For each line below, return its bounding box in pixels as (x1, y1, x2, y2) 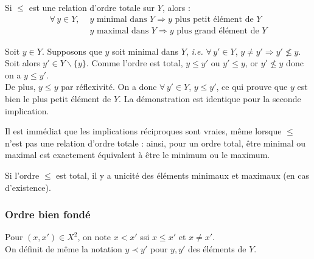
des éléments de (188, 243, 246, 255)
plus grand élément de (176, 26, 259, 35)
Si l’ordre (5, 169, 40, 181)
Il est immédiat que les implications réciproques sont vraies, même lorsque (5, 125, 282, 137)
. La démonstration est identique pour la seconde (119, 92, 301, 105)
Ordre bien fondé (5, 207, 91, 222)
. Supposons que (41, 44, 102, 57)
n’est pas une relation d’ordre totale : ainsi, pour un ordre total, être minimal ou (5, 136, 306, 149)
